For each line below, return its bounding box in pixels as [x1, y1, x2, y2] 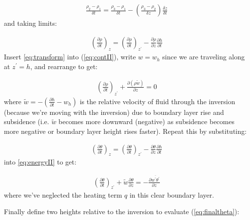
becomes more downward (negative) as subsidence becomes [58, 116, 234, 127]
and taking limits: [4, 18, 57, 28]
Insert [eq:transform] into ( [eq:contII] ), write [4, 52, 136, 62]
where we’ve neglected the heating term [4, 190, 122, 200]
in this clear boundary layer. [129, 190, 214, 200]
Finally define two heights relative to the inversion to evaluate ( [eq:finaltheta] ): [4, 206, 239, 217]
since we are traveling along [162, 52, 245, 62]
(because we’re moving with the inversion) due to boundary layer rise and [4, 107, 224, 117]
